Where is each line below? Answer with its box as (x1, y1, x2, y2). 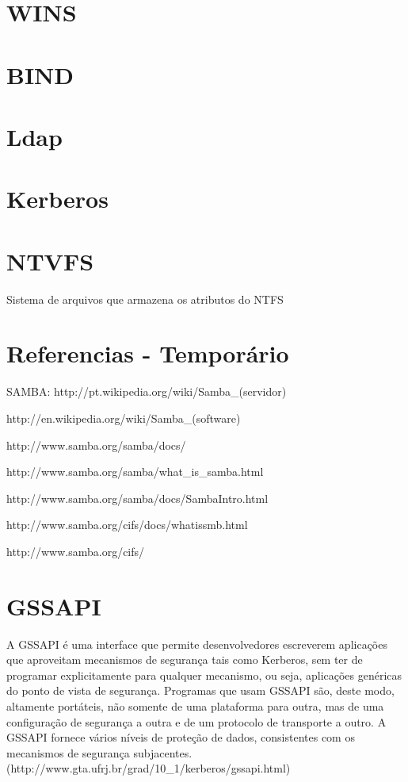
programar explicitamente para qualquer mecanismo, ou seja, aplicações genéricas (6, 666, 402, 683)
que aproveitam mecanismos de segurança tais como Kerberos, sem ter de (6, 651, 363, 668)
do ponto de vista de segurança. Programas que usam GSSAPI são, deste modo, (6, 682, 395, 699)
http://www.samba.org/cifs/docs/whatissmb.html (6, 516, 248, 533)
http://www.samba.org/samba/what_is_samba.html (6, 463, 264, 480)
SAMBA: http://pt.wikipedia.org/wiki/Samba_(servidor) (6, 383, 287, 400)
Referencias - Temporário (6, 337, 289, 370)
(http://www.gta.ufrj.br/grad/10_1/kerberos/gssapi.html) (6, 760, 291, 776)
